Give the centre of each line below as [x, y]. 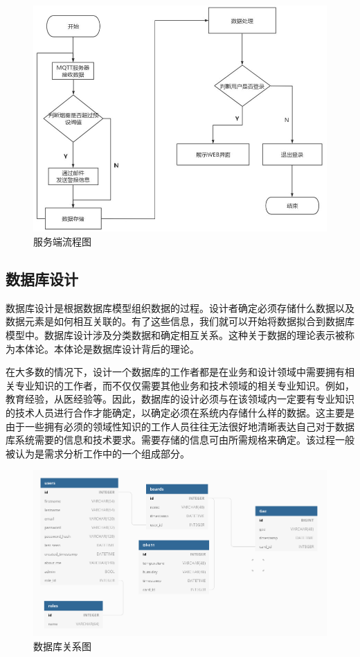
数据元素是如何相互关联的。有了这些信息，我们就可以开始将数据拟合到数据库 [180, 321]
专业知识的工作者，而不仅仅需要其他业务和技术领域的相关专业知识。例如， [184, 385]
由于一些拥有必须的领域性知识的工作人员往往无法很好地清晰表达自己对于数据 [180, 426]
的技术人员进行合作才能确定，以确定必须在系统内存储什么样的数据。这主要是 [180, 412]
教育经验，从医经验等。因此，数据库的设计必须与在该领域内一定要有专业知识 [180, 399]
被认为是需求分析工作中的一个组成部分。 [98, 453]
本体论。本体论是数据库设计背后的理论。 [107, 348]
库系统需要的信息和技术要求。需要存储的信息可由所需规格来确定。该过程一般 [180, 440]
